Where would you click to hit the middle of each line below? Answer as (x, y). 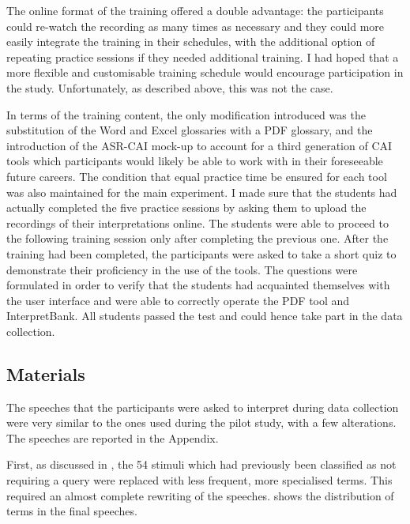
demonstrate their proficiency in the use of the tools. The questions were (182, 269)
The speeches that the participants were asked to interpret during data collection (203, 407)
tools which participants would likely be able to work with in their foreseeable (195, 161)
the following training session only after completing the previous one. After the (197, 238)
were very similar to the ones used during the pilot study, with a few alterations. (201, 422)
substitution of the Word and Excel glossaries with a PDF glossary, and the (190, 130)
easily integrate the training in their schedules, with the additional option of (191, 41)
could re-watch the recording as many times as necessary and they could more (196, 26)
